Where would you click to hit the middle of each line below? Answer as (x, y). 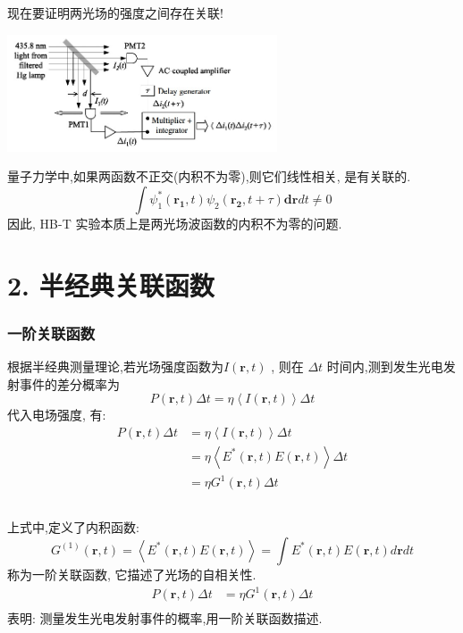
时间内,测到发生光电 (385, 366)
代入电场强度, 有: (57, 415)
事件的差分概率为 (69, 383)
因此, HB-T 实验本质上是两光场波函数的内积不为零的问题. (175, 223)
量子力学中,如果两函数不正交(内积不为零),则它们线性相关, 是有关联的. (209, 176)
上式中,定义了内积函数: (73, 527)
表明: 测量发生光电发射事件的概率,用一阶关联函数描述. (165, 618)
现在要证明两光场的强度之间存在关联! (115, 12)
